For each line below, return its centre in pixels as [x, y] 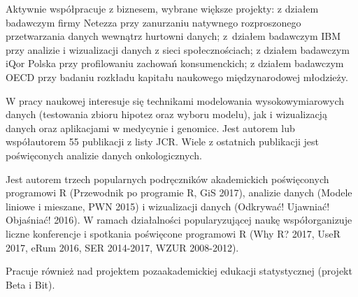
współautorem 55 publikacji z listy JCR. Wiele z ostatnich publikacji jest [162, 142]
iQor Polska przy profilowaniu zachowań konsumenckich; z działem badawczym [175, 63]
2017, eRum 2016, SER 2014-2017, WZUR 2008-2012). [122, 247]
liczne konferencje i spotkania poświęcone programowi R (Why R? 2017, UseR [173, 233]
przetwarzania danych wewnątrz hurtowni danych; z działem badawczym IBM [173, 36]
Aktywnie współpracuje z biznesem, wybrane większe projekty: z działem [162, 8]
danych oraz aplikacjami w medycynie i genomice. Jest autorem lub [150, 128]
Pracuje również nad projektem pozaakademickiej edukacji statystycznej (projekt [179, 271]
